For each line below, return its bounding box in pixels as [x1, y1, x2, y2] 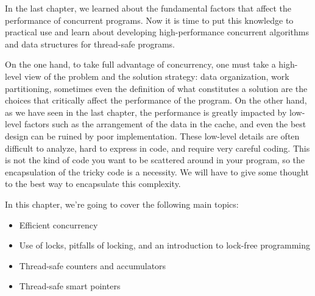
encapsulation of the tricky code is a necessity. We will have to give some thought [5, 165, 309, 178]
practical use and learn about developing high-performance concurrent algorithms [5, 26, 310, 38]
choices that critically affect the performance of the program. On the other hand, [5, 94, 307, 107]
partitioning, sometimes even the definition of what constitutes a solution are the [5, 82, 308, 94]
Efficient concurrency [19, 218, 98, 231]
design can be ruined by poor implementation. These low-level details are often [5, 129, 300, 142]
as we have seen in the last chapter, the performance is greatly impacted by [5, 105, 287, 118]
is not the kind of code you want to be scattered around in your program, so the [5, 153, 305, 166]
